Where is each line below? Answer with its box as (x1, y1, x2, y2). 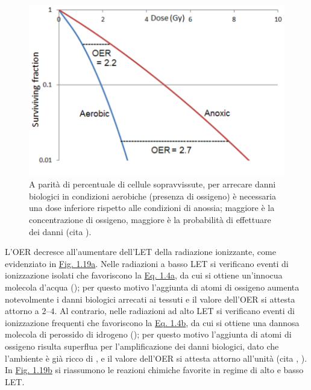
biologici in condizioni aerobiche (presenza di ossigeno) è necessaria (29, 189, 276, 202)
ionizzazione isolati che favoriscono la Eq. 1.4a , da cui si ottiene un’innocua (5, 269, 283, 281)
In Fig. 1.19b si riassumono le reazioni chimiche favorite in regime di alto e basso (5, 363, 304, 376)
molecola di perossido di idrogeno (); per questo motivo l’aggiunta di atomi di (5, 328, 292, 341)
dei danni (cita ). (29, 225, 92, 237)
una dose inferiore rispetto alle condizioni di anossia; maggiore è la (29, 201, 275, 214)
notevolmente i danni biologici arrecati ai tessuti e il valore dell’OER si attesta (5, 292, 295, 305)
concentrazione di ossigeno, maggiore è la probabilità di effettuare (29, 213, 271, 226)
